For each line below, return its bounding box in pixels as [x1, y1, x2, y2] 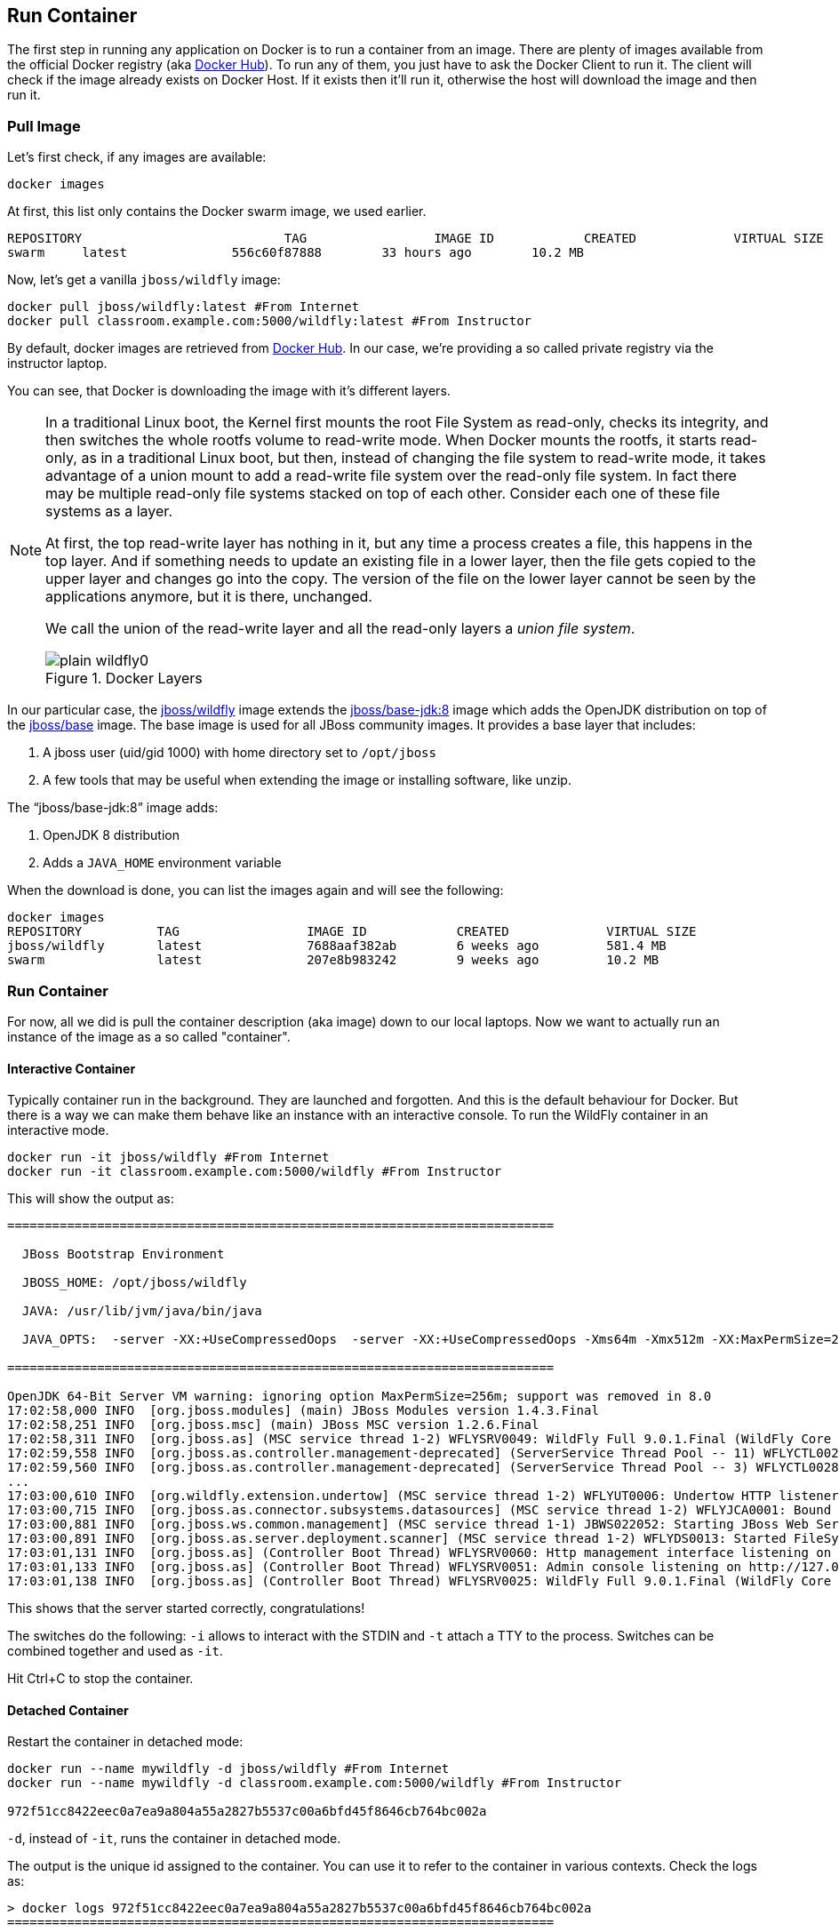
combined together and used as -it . [7, 1643, 223, 1659]
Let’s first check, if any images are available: [7, 149, 267, 165]
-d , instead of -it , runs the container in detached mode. [7, 1831, 341, 1847]
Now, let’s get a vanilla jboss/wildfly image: [7, 272, 281, 288]
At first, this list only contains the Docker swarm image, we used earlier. [7, 204, 427, 220]
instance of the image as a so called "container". [7, 1028, 291, 1044]
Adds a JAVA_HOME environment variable [43, 855, 282, 871]
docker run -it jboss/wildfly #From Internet [7, 1150, 330, 1165]
